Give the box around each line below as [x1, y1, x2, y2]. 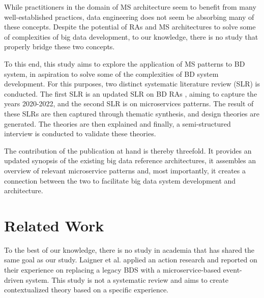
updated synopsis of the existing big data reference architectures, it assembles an [4, 155, 256, 166]
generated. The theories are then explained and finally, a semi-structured [4, 118, 231, 129]
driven [4, 274, 24, 285]
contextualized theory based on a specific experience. [4, 284, 168, 295]
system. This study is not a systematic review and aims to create [25, 274, 228, 285]
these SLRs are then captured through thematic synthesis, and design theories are [4, 108, 259, 118]
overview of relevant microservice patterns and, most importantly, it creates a [4, 165, 246, 175]
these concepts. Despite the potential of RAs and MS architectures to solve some [4, 21, 256, 32]
